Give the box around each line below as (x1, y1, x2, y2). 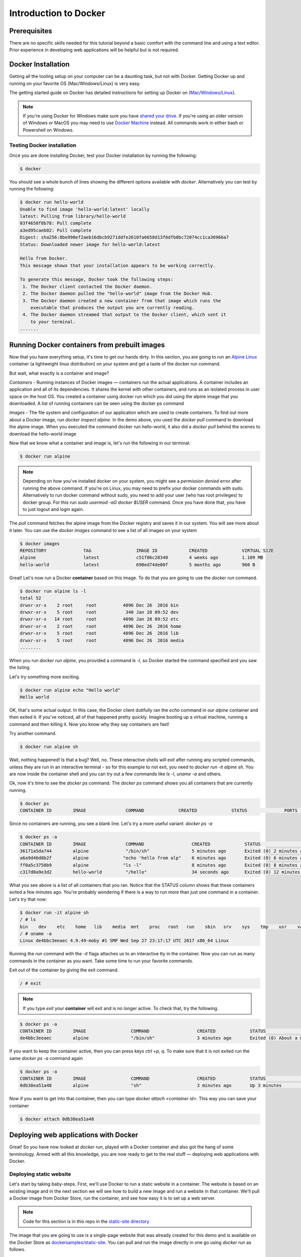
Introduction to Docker (9, 8, 105, 19)
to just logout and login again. (23, 506, 84, 512)
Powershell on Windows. (23, 127, 74, 133)
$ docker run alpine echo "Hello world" (20, 687, 120, 693)
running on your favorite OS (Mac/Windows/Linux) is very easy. (9, 80, 140, 86)
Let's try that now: (9, 896, 47, 902)
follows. (9, 1246, 26, 1252)
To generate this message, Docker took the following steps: (20, 277, 174, 283)
